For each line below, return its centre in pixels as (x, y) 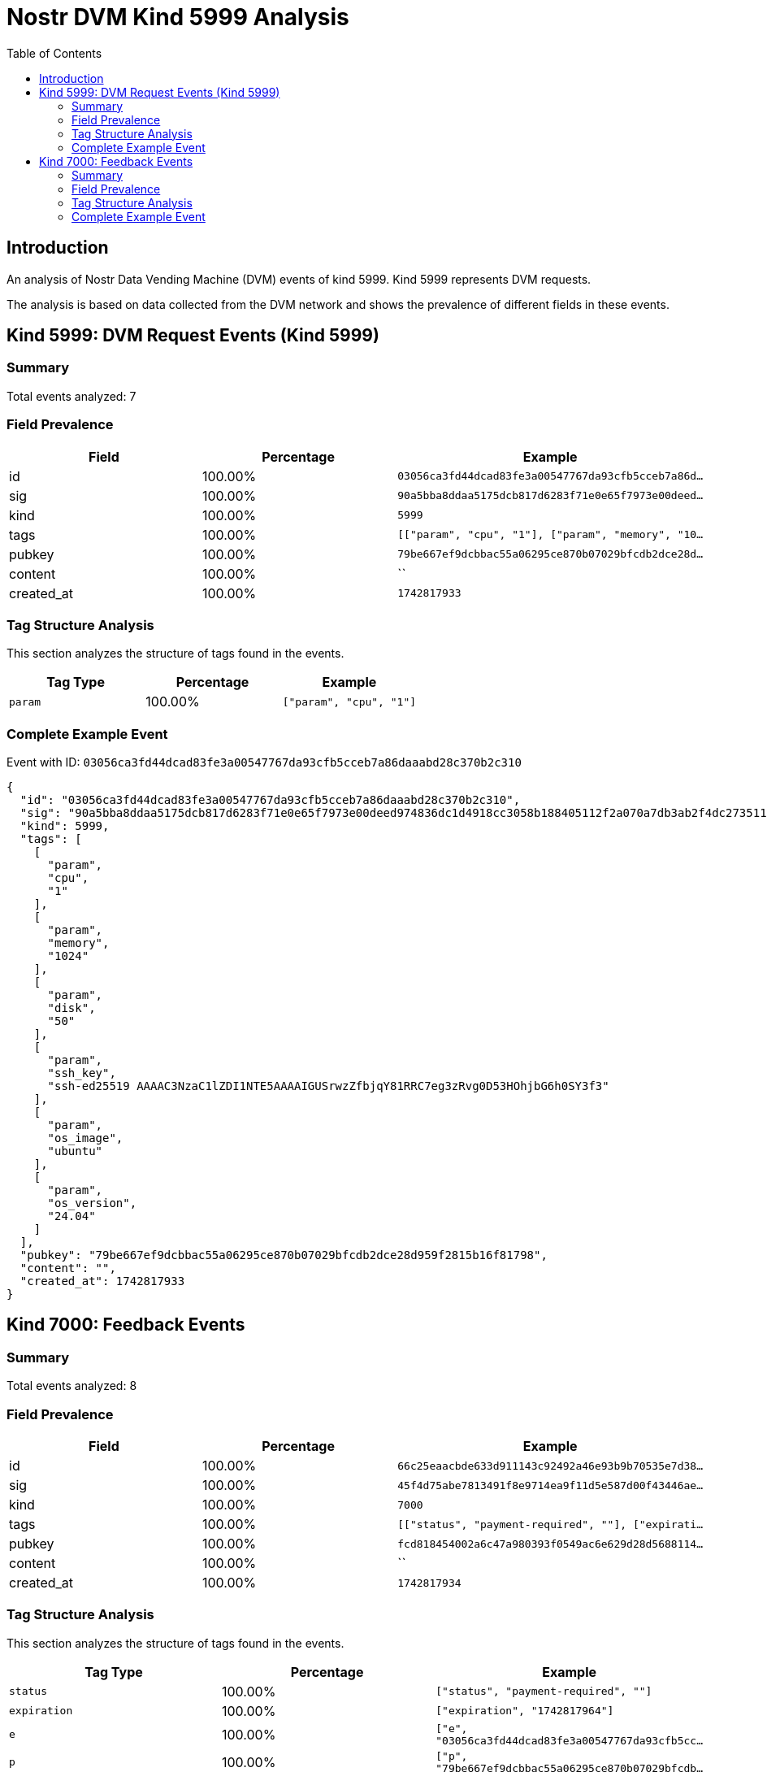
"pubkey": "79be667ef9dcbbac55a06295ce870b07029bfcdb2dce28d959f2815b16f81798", (284, 1255)
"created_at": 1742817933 (102, 1281)
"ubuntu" (75, 1151)
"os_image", (85, 1138)
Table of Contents (54, 53)
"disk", (71, 1008)
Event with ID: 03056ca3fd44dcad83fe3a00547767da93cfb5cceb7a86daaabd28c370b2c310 (264, 762)
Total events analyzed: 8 (72, 1386)
